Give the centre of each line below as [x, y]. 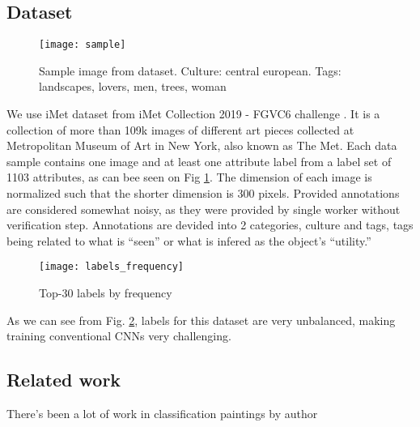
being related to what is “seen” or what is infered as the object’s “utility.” [189, 240]
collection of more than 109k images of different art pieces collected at [180, 129]
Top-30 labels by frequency [106, 293]
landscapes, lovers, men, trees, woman [133, 86]
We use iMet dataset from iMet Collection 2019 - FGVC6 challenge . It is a [193, 114]
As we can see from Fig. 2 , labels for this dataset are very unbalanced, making [201, 320]
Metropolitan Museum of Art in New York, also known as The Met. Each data [202, 145]
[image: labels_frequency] [111, 267]
